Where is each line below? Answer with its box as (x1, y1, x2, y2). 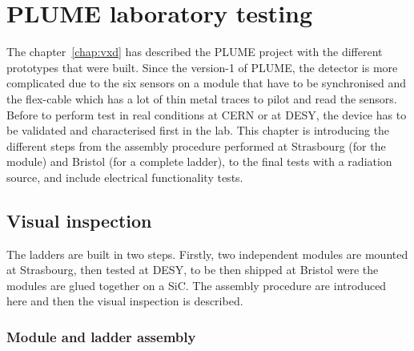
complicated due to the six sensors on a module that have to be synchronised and (6, 75, 407, 91)
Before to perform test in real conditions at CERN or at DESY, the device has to (6, 106, 407, 123)
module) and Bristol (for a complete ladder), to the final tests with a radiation (6, 153, 392, 170)
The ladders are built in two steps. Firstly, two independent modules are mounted (6, 245, 408, 262)
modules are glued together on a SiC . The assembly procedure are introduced (6, 276, 387, 293)
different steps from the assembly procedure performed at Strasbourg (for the (6, 137, 386, 154)
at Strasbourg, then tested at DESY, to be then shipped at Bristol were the (6, 261, 379, 278)
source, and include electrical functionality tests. (6, 168, 243, 185)
